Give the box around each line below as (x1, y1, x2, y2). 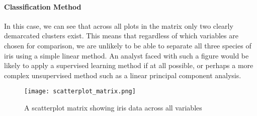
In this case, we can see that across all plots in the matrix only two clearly (4, 20, 233, 31)
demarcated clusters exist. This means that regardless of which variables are (4, 30, 238, 41)
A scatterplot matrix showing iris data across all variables (24, 102, 202, 113)
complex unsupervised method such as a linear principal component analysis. (4, 70, 241, 80)
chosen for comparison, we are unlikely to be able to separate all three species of (4, 40, 251, 50)
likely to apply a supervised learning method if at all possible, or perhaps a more (4, 60, 253, 71)
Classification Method (4, 1, 81, 12)
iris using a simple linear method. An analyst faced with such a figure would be (4, 50, 249, 61)
